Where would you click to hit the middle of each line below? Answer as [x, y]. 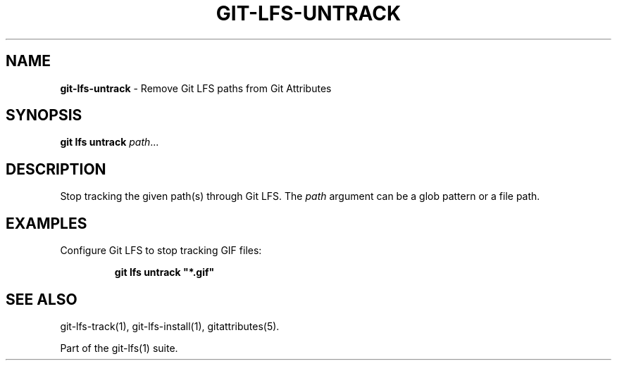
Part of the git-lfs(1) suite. [119, 348]
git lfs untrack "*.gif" [164, 272]
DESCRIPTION [56, 169]
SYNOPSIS [44, 115]
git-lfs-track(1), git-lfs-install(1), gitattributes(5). [170, 326]
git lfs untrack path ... [110, 142]
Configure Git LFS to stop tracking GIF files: [161, 251]
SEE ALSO [42, 299]
